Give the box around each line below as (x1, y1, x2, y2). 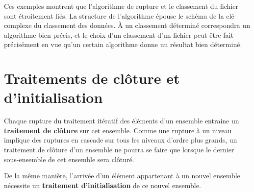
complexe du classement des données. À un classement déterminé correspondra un (4, 20, 250, 30)
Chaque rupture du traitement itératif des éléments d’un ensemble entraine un (4, 116, 239, 126)
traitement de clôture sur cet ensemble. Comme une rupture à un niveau (4, 125, 232, 135)
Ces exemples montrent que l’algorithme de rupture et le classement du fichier (4, 1, 239, 11)
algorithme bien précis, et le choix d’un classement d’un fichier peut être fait (4, 29, 233, 40)
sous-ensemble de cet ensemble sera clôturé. (4, 154, 134, 164)
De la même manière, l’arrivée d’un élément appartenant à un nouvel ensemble (4, 170, 240, 181)
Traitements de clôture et (4, 68, 180, 88)
